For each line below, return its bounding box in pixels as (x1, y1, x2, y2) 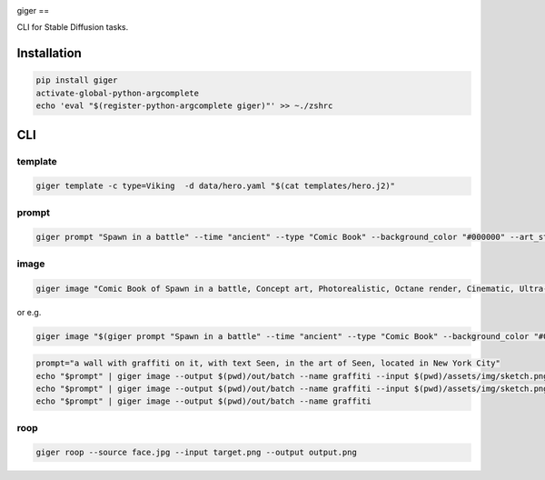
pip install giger (35, 75, 118, 85)
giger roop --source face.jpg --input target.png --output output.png (35, 447, 358, 458)
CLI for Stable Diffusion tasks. (16, 22, 129, 33)
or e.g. (16, 306, 42, 317)
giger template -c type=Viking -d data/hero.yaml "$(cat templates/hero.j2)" (35, 181, 395, 191)
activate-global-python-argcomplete (35, 87, 200, 98)
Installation (16, 45, 82, 61)
